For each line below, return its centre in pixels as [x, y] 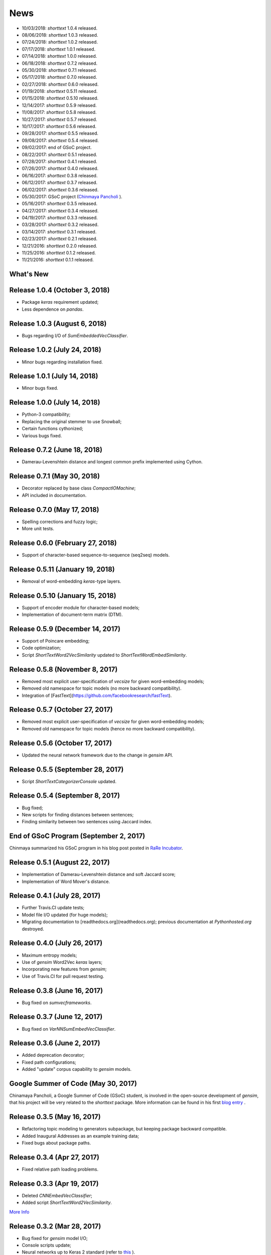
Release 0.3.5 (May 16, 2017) [55, 1117]
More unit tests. [38, 529]
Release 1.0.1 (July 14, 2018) [54, 376]
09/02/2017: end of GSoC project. [57, 148]
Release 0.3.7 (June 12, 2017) [56, 1017]
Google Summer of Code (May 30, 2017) [73, 1084]
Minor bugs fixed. [40, 388]
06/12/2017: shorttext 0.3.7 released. [60, 183]
